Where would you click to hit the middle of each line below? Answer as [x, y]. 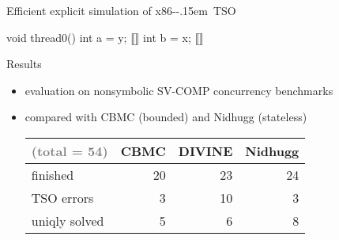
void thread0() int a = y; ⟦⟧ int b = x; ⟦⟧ [105, 37]
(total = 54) [70, 150]
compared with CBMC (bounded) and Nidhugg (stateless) [166, 117]
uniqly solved [68, 220]
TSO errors [62, 197]
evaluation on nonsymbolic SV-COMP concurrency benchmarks [179, 90]
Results [24, 64]
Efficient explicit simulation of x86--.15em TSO [121, 10]
